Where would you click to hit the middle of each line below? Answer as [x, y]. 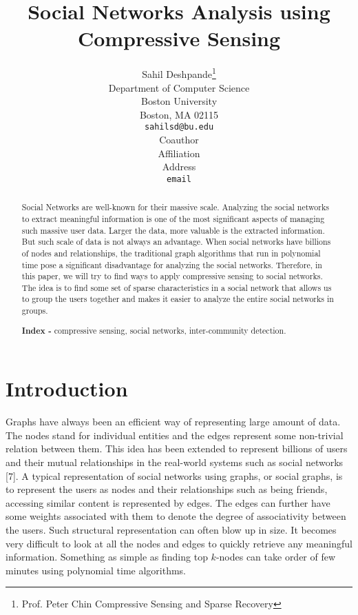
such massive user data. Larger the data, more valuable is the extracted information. [173, 230]
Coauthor [179, 139]
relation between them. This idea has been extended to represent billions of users [177, 448]
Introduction [67, 389]
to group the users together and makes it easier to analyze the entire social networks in [178, 299]
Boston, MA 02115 [179, 114]
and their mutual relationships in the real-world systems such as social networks [175, 462]
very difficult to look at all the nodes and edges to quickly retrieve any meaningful [179, 543]
